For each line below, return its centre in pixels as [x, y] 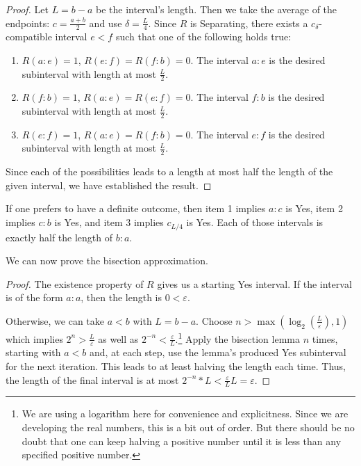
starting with [33, 352]
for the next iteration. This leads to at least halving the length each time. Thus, [176, 365]
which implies [34, 338]
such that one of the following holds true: [203, 37]
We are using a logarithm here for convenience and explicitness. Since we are [185, 413]
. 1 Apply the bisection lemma [237, 337]
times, [325, 338]
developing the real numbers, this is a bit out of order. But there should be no [188, 427]
